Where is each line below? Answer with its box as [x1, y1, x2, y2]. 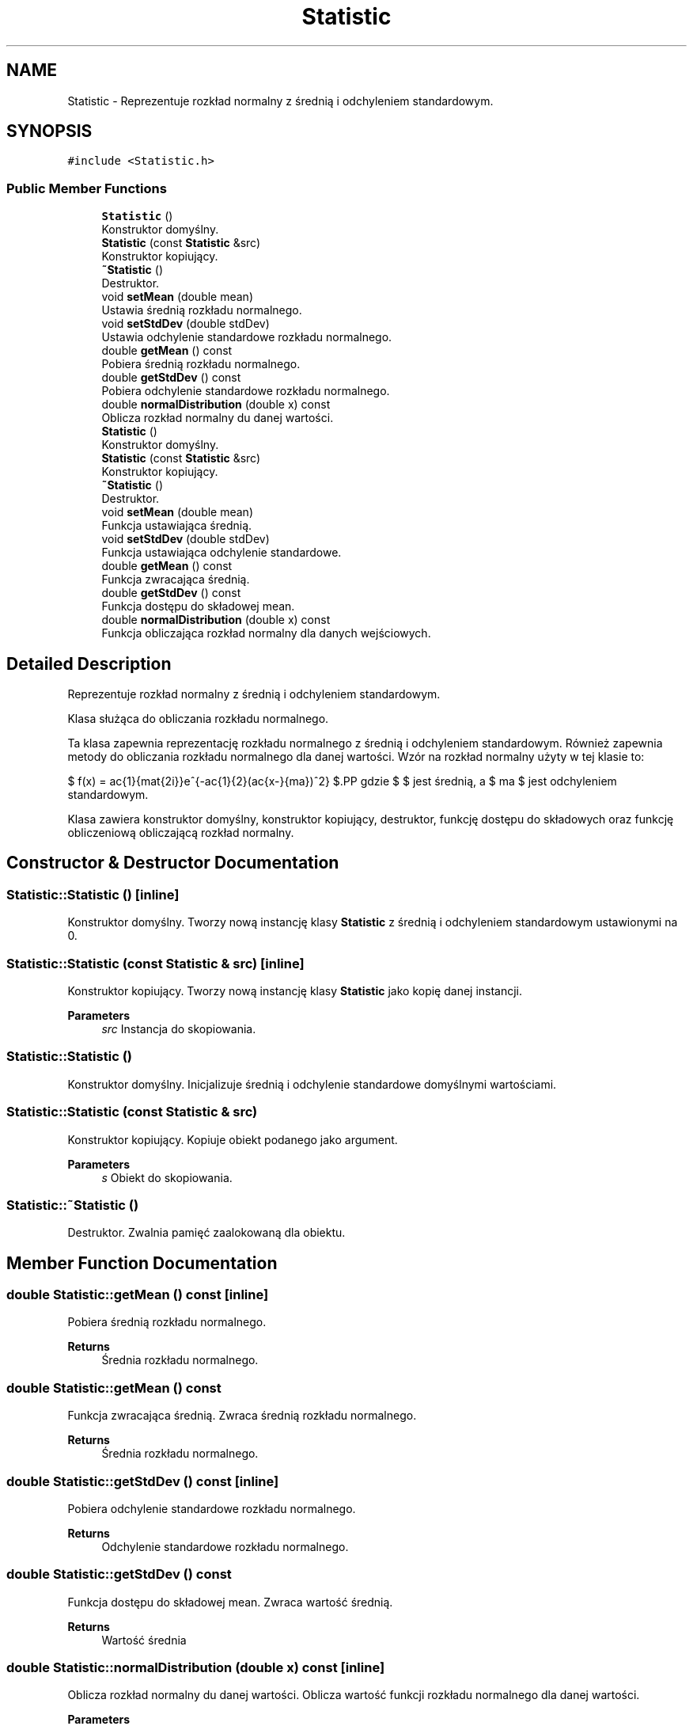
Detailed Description [6, 653, 172, 674]
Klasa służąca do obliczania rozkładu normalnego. [67, 712, 329, 726]
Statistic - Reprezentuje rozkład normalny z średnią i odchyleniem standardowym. [67, 93, 494, 108]
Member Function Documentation [6, 1253, 278, 1273]
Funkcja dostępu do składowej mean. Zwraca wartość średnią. [67, 1595, 393, 1609]
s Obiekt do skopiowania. [101, 1170, 233, 1184]
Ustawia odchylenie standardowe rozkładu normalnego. [101, 330, 392, 344]
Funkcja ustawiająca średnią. [101, 519, 252, 533]
